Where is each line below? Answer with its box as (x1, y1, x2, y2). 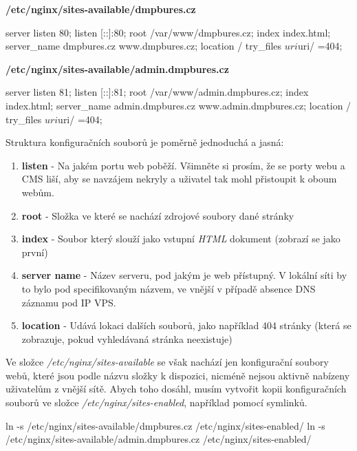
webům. (21, 185, 54, 199)
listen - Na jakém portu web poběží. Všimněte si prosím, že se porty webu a (21, 158, 345, 172)
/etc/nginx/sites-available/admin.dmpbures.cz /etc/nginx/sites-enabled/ (6, 432, 312, 446)
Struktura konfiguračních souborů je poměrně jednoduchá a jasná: (6, 135, 284, 149)
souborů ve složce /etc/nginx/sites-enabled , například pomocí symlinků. (6, 395, 307, 410)
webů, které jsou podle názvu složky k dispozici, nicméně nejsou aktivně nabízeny (6, 368, 350, 382)
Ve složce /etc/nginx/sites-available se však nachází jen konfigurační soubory (6, 355, 329, 369)
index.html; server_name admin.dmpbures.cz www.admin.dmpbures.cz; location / (6, 98, 351, 112)
